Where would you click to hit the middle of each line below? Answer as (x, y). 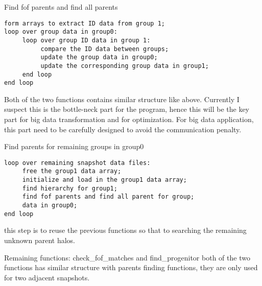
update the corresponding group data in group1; (125, 66)
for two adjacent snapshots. (47, 277)
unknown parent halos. (40, 240)
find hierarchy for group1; (70, 188)
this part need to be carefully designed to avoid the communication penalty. (123, 129)
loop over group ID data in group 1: (86, 40)
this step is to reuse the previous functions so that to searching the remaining (125, 230)
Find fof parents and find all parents (61, 7)
